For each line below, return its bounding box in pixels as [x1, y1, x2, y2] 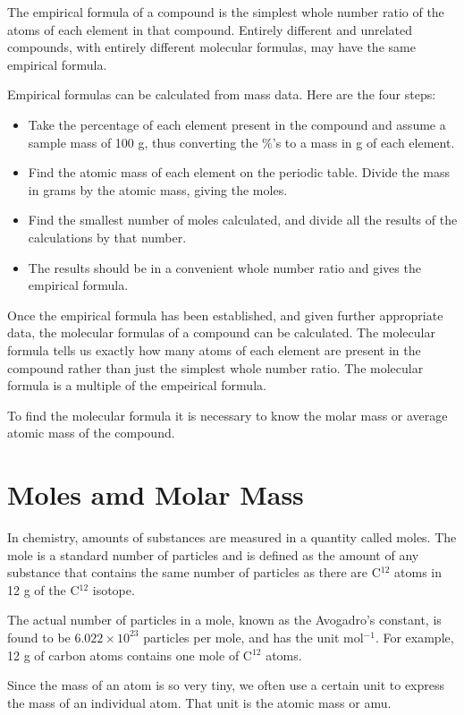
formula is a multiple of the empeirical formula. [7, 376, 266, 395]
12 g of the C [7, 580, 80, 599]
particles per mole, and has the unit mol [143, 627, 364, 646]
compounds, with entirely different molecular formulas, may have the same [7, 38, 416, 56]
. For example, [375, 627, 454, 646]
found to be [7, 627, 71, 646]
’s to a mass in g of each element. [272, 132, 455, 151]
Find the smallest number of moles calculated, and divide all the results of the [28, 210, 458, 229]
